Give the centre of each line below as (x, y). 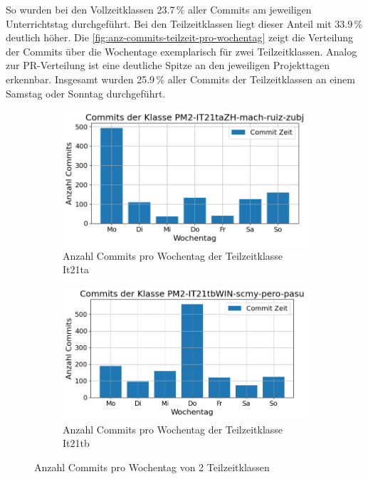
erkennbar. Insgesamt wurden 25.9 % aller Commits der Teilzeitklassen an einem (180, 79)
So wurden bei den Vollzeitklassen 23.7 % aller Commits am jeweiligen (159, 9)
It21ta (76, 269)
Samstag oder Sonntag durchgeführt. (86, 93)
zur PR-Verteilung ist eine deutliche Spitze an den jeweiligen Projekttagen (168, 65)
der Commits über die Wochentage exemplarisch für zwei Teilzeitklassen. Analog (182, 51)
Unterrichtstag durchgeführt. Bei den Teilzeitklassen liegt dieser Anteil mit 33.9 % (184, 23)
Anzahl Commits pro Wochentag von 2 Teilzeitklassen (152, 467)
